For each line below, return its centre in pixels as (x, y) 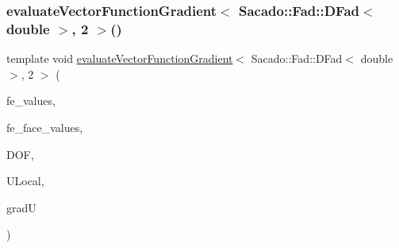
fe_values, (31, 101)
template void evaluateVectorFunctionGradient (120, 58)
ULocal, (25, 181)
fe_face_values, (45, 127)
